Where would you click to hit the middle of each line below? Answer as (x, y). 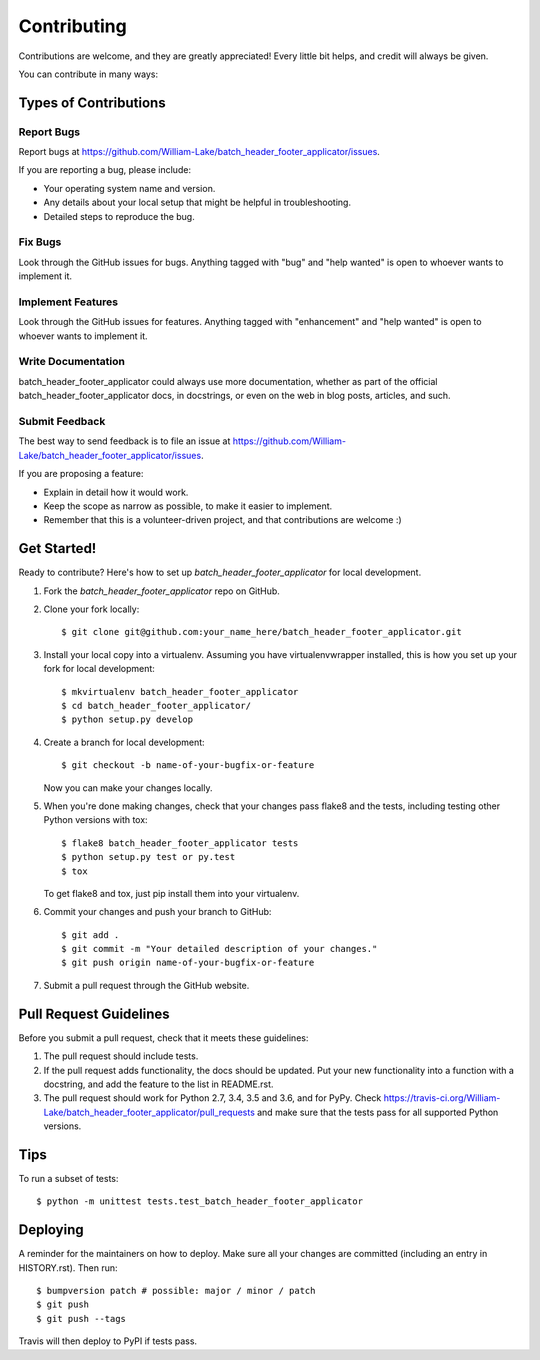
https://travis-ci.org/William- (442, 1098)
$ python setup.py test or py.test (148, 857)
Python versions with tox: (96, 820)
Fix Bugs (40, 242)
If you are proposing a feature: (81, 474)
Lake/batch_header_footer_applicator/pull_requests (149, 1112)
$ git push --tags (81, 1318)
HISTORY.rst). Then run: (68, 1267)
